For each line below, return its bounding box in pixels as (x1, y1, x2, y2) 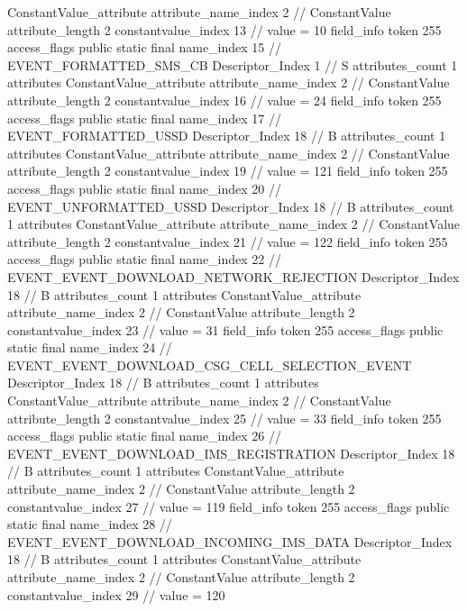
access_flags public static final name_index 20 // (7, 178, 282, 197)
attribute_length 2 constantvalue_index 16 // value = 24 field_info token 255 (7, 90, 442, 109)
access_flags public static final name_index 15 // (7, 38, 282, 57)
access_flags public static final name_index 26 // (7, 426, 282, 445)
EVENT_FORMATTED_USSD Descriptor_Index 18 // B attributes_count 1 (7, 126, 446, 145)
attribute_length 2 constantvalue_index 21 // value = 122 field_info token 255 (7, 232, 448, 251)
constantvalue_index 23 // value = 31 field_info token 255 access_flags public (7, 320, 444, 339)
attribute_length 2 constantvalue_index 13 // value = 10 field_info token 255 (7, 20, 442, 39)
